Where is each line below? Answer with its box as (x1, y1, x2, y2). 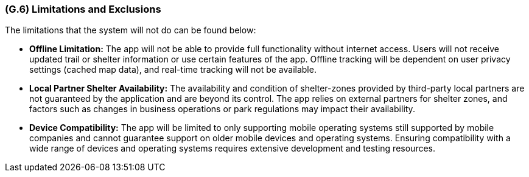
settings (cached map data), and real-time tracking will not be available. (29, 64, 317, 75)
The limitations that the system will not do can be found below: (5, 25, 256, 36)
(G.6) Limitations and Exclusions (5, 3, 161, 15)
